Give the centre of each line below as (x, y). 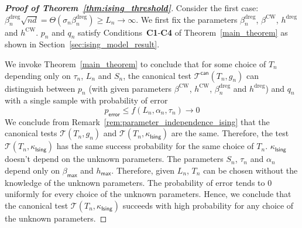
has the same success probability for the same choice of (155, 146)
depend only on (32, 170)
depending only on (38, 75)
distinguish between (40, 88)
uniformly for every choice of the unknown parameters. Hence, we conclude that (148, 194)
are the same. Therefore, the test (230, 133)
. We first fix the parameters (187, 19)
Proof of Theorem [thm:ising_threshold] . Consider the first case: (132, 8)
